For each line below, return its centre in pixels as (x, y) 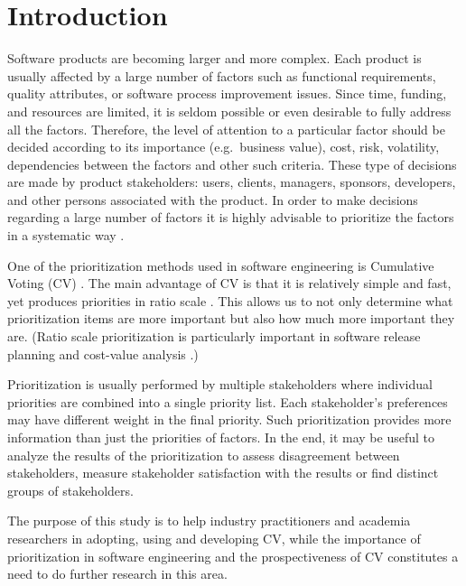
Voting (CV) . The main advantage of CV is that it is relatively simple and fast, (229, 283)
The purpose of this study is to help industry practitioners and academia (209, 521)
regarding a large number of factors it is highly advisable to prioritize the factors (231, 217)
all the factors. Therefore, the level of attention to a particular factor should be (226, 129)
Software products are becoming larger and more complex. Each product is (214, 58)
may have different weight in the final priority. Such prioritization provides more (229, 419)
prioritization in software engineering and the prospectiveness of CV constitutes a (233, 556)
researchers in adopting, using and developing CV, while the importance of (214, 538)
